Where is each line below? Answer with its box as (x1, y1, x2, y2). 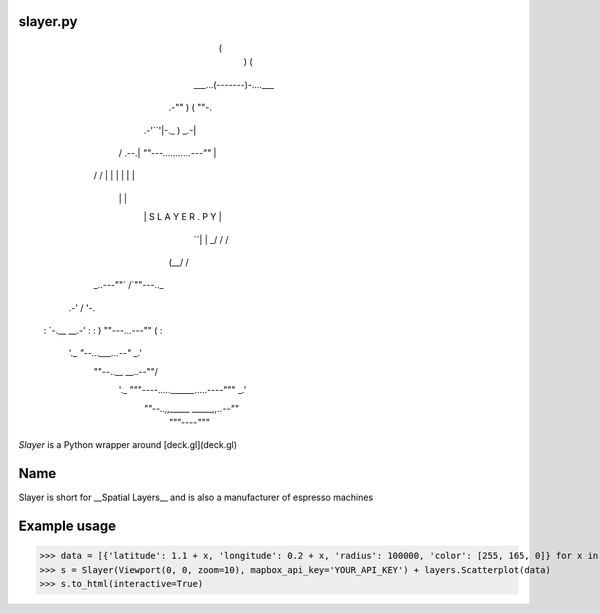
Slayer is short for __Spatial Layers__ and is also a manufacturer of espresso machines (18, 491, 374, 504)
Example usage (18, 518, 117, 535)
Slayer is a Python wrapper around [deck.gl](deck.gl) (18, 439, 238, 451)
